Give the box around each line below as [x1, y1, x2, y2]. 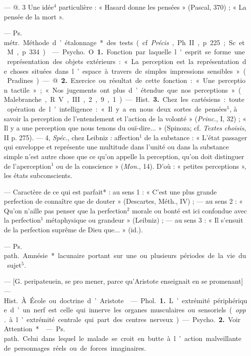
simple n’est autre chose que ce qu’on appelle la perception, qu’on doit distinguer [4, 151, 244, 161]
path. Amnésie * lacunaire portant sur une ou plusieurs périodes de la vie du [4, 250, 246, 260]
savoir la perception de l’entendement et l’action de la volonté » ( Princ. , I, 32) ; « [4, 113, 247, 123]
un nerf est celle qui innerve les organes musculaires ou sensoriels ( [22, 305, 232, 315]
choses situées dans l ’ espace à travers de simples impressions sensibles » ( [10, 65, 246, 76]
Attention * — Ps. [4, 324, 65, 334]
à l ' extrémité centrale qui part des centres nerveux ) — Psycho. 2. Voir [9, 314, 241, 324]
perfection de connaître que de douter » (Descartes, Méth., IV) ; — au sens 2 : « [4, 196, 243, 206]
